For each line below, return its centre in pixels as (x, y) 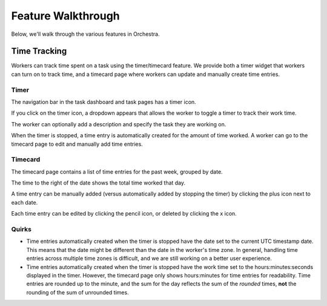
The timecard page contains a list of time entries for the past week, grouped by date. (117, 172)
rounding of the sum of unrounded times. (78, 292)
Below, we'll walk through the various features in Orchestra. (85, 34)
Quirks (21, 229)
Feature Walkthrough (66, 16)
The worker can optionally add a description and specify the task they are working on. (119, 124)
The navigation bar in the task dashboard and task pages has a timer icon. (104, 102)
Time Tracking (39, 51)
